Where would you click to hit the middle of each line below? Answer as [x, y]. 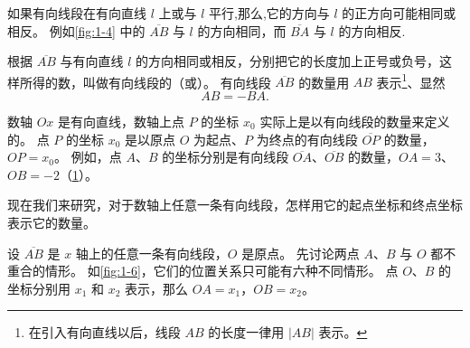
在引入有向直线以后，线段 [104, 332]
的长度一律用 [246, 332]
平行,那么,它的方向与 [269, 13]
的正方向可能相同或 [399, 13]
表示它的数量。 [52, 222]
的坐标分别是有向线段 [226, 157]
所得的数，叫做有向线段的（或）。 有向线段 [145, 82]
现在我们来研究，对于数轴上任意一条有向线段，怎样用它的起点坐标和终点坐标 [235, 205]
